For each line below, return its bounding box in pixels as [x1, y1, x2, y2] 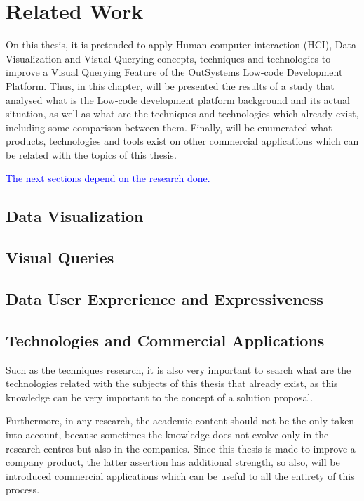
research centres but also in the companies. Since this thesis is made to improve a [6, 441, 356, 455]
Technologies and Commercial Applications [6, 329, 325, 351]
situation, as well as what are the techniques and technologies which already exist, [6, 106, 359, 121]
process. [6, 482, 40, 497]
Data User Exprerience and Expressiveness [6, 288, 323, 310]
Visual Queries [6, 247, 114, 268]
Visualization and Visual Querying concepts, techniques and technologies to [6, 51, 331, 65]
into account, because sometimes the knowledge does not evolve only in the [6, 427, 329, 441]
